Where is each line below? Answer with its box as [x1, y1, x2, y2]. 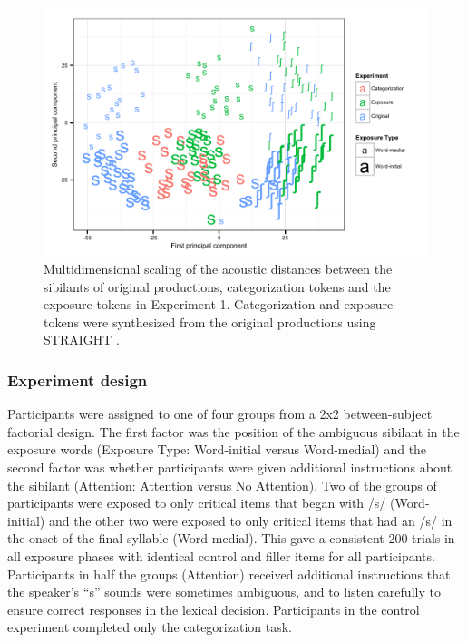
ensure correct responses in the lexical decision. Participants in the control [7, 599, 420, 618]
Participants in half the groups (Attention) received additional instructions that [7, 564, 451, 583]
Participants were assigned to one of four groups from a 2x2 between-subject [7, 404, 433, 423]
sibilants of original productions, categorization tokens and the [44, 277, 391, 296]
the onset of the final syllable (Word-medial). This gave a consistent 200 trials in [7, 529, 455, 548]
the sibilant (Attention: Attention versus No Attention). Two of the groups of [7, 475, 437, 494]
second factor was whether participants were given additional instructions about [7, 458, 452, 477]
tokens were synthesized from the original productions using [44, 312, 376, 331]
